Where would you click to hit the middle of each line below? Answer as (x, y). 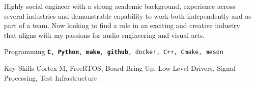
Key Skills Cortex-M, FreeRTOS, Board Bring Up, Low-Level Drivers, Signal (120, 68)
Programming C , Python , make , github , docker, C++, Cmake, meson (114, 51)
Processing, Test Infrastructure (50, 77)
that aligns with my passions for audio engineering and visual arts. (104, 35)
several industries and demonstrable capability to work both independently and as (128, 15)
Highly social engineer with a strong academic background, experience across (120, 6)
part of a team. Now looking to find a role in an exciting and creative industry (122, 25)
